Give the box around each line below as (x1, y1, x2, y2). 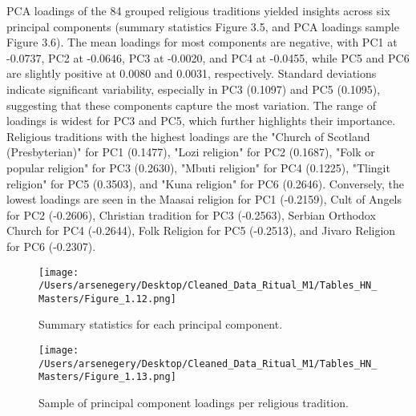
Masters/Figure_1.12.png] (38, 293, 176, 305)
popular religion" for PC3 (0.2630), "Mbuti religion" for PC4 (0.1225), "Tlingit (6, 159, 390, 176)
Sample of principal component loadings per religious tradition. (38, 394, 349, 411)
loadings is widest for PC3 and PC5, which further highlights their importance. (6, 112, 396, 129)
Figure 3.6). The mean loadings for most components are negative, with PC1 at (6, 34, 398, 50)
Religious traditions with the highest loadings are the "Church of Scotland (6, 127, 370, 144)
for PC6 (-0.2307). (6, 237, 96, 254)
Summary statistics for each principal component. (38, 316, 283, 333)
